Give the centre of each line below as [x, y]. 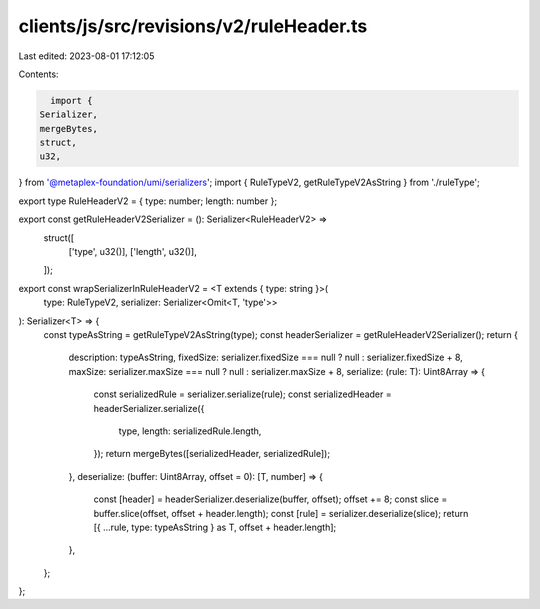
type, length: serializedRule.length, [190, 431]
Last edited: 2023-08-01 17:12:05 [86, 56]
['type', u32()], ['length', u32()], [132, 252]
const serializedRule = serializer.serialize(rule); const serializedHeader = [242, 394]
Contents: [38, 74]
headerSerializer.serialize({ [149, 408]
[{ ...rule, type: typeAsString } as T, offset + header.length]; [215, 527]
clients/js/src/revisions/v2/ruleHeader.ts [193, 26]
